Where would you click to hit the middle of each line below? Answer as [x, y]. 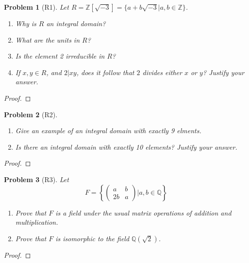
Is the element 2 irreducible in [60, 56]
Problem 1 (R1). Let [36, 7]
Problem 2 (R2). [31, 114]
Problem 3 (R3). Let [36, 179]
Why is [26, 23]
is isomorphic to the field [92, 238]
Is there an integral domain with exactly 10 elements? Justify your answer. [126, 147]
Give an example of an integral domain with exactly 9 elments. [108, 131]
